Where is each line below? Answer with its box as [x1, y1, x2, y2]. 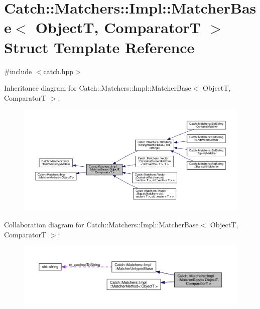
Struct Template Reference [4, 37, 195, 57]
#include [4, 66, 32, 76]
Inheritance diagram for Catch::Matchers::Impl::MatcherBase [4, 83, 191, 93]
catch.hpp [43, 66, 74, 76]
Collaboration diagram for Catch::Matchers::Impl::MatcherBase [4, 219, 199, 230]
